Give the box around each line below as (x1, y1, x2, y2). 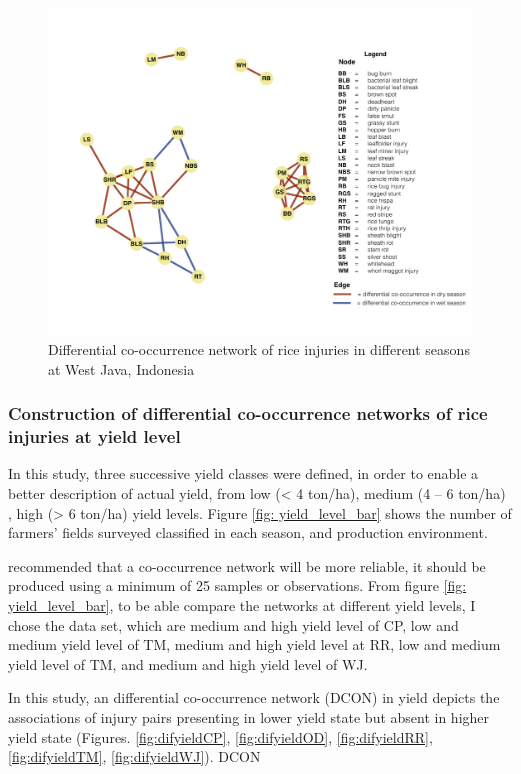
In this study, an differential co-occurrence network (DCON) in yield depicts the (8, 687, 500, 708)
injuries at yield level (8, 424, 181, 449)
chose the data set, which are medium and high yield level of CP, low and (8, 614, 459, 635)
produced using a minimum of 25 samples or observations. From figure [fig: (8, 575, 467, 596)
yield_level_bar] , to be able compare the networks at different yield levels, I (8, 595, 476, 615)
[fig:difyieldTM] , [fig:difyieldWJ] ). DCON (8, 746, 261, 767)
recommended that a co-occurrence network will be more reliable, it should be (8, 555, 486, 576)
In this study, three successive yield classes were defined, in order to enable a (8, 463, 479, 484)
